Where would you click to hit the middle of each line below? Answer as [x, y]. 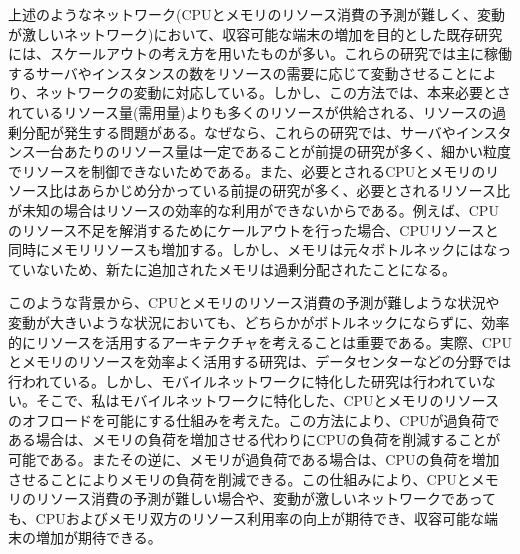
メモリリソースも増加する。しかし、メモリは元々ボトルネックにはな [273, 249]
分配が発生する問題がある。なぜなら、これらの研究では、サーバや [238, 131]
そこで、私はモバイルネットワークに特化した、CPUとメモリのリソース [267, 400]
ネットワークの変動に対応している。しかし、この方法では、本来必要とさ [273, 92]
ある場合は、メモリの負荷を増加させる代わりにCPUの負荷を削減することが [254, 439]
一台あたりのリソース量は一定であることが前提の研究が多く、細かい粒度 [273, 151]
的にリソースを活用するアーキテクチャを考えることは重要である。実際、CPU [260, 341]
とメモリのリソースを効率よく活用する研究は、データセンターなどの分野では [260, 361]
